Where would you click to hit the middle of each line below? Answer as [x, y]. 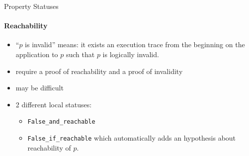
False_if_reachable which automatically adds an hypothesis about [132, 138]
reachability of [49, 147]
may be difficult [40, 88]
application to [37, 54]
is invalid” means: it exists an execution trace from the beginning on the [135, 44]
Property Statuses [31, 6]
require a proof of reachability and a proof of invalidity [99, 71]
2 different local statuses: [54, 104]
